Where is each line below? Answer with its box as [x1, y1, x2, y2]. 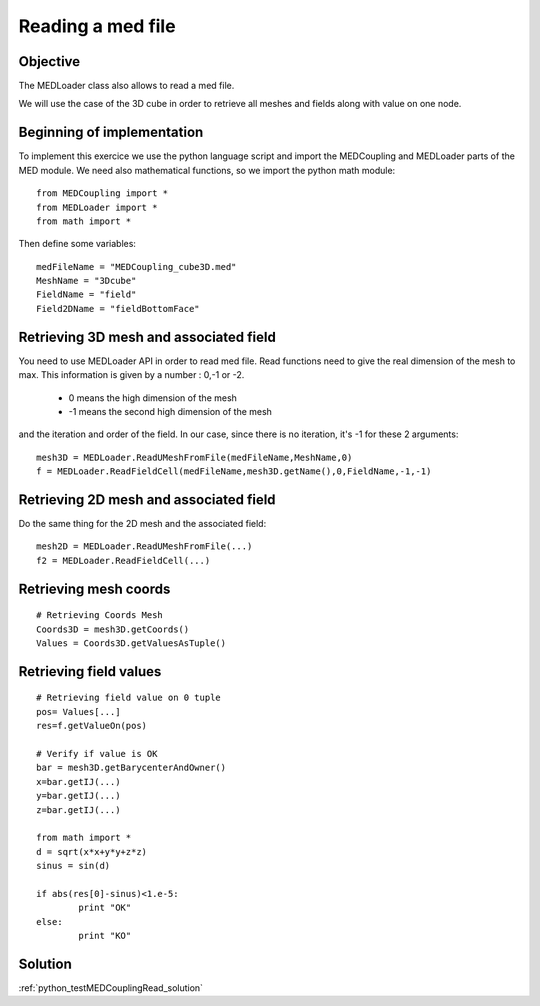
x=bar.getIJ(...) [36, 776, 121, 787]
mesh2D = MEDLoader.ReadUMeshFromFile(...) [36, 541, 253, 552]
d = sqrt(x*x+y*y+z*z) [36, 846, 148, 857]
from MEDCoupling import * [36, 188, 169, 199]
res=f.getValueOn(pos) [36, 720, 148, 732]
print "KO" [78, 930, 132, 942]
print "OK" [78, 902, 132, 914]
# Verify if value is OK [36, 748, 158, 759]
